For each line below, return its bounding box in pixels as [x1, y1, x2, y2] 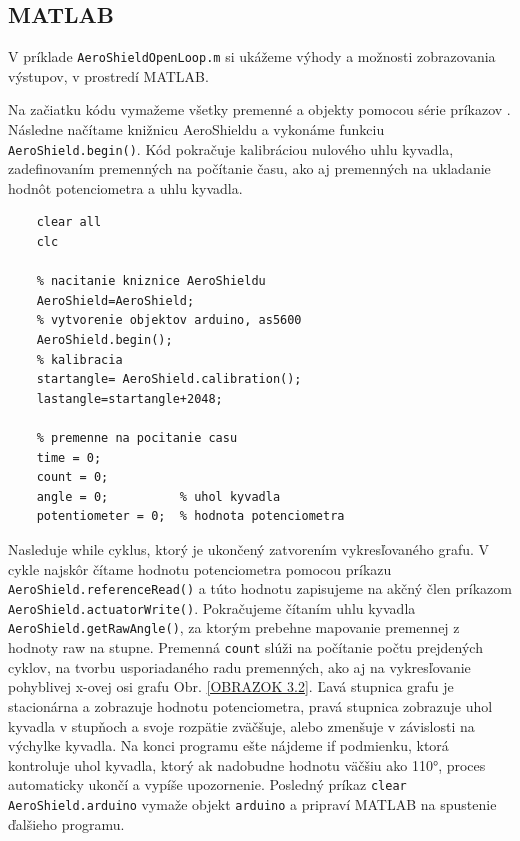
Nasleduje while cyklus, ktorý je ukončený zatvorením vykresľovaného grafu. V [8, 538, 490, 559]
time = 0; [36, 450, 102, 465]
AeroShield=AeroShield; [36, 293, 195, 308]
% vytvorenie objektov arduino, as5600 [36, 313, 302, 328]
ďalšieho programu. [8, 813, 125, 834]
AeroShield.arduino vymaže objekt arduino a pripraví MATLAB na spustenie [8, 794, 497, 815]
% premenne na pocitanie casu [36, 431, 238, 446]
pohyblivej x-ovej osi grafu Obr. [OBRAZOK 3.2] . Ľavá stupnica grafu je [8, 676, 454, 697]
